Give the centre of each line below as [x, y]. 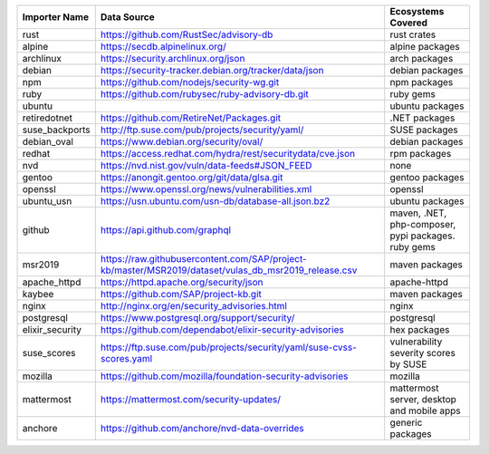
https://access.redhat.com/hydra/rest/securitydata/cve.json [228, 154]
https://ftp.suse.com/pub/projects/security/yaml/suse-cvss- [228, 347]
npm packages [422, 82]
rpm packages [421, 154]
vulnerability [416, 342]
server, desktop [423, 399]
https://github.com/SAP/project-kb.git [181, 294]
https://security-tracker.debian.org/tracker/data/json [212, 70]
